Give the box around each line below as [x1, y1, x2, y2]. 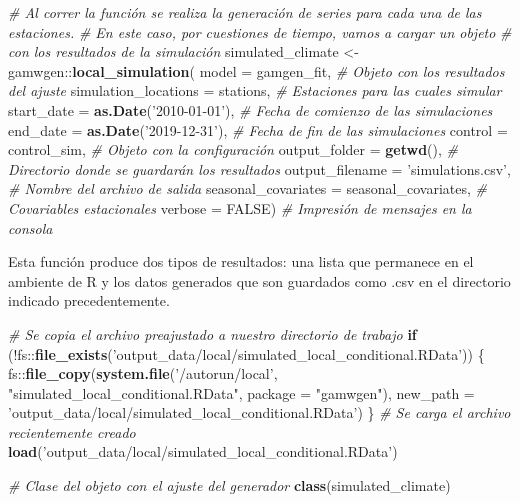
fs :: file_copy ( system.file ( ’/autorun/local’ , [8, 363, 278, 384]
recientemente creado [8, 421, 136, 442]
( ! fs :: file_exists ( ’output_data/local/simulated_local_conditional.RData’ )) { [8, 343, 485, 364]
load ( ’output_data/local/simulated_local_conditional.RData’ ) [8, 441, 398, 462]
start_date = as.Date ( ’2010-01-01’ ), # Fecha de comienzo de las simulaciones [8, 99, 493, 120]
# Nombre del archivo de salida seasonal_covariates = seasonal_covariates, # [8, 178, 488, 199]
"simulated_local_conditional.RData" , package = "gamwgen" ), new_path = [8, 382, 475, 403]
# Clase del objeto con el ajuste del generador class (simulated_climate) [8, 475, 451, 496]
